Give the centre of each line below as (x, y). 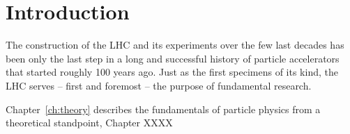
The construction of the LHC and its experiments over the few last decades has (175, 45)
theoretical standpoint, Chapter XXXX (89, 123)
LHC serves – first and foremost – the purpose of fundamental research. (159, 85)
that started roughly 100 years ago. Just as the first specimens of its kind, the (172, 72)
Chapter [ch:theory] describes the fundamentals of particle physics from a (163, 109)
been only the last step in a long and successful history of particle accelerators (173, 58)
